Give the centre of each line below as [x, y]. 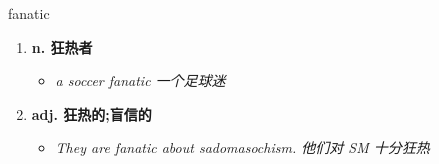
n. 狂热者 [62, 46]
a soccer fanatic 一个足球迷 [140, 80]
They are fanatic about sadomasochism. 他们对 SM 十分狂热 [242, 147]
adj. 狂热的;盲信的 [91, 113]
